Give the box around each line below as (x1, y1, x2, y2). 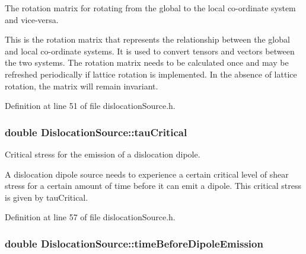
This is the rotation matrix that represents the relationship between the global (5, 33, 290, 46)
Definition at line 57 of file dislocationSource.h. (5, 211, 176, 223)
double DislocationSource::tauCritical (5, 124, 187, 139)
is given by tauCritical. (5, 191, 88, 203)
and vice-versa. (5, 13, 59, 25)
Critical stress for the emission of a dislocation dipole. (5, 147, 200, 160)
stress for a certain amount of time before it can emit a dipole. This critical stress (5, 179, 302, 192)
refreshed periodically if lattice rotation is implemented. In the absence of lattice (5, 67, 297, 80)
